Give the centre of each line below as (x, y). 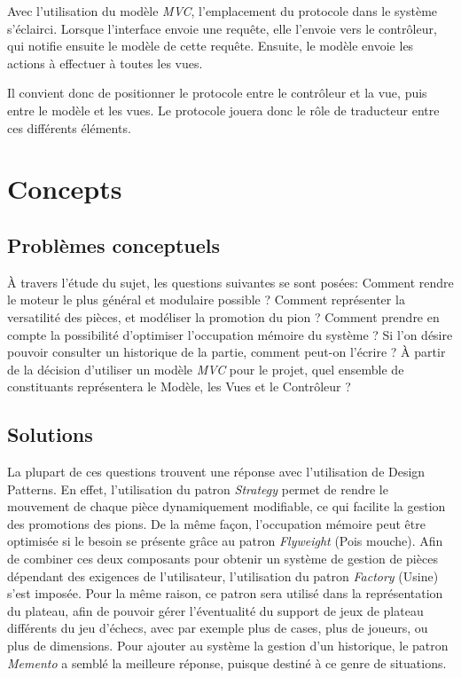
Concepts (65, 189)
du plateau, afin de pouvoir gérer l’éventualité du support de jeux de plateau (215, 610)
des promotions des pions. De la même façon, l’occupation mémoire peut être (216, 523)
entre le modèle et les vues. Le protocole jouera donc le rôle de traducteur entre (223, 110)
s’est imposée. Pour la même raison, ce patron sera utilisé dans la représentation (225, 593)
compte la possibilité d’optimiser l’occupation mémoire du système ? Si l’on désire (230, 334)
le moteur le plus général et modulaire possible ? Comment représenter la (206, 300)
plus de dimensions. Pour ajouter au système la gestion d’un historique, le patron (228, 646)
